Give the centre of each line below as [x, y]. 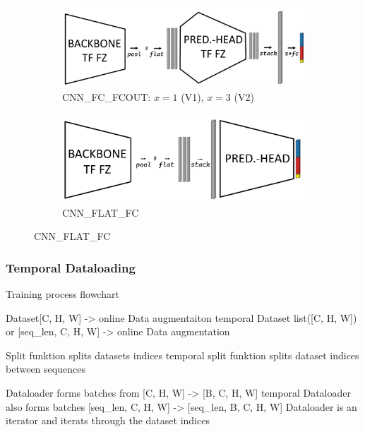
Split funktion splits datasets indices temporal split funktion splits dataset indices [182, 355]
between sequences [46, 369]
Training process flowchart [62, 294]
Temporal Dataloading [71, 267]
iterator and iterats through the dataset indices [108, 420]
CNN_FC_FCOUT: [107, 97]
